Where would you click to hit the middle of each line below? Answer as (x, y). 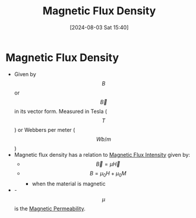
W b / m (104, 139)
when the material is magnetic (69, 184)
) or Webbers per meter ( (45, 129)
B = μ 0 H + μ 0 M (108, 174)
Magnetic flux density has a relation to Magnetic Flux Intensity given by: (102, 154)
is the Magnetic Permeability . (50, 208)
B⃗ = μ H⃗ (108, 164)
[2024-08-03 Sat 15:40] (99, 27)
